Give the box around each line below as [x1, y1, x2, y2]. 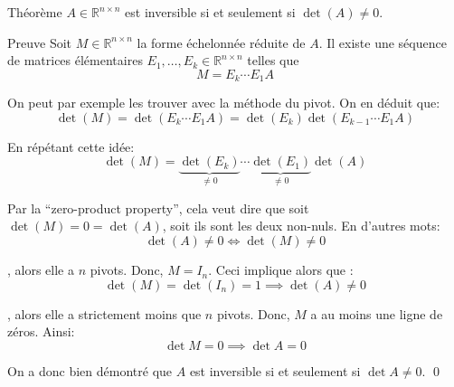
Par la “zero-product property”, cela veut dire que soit [7, 198, 309, 217]
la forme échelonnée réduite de [137, 33, 306, 52]
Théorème [7, 3, 62, 21]
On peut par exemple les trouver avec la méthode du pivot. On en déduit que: [7, 93, 440, 112]
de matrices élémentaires [7, 51, 143, 70]
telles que [247, 51, 299, 70]
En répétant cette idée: [7, 137, 135, 156]
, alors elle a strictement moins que [7, 304, 202, 323]
